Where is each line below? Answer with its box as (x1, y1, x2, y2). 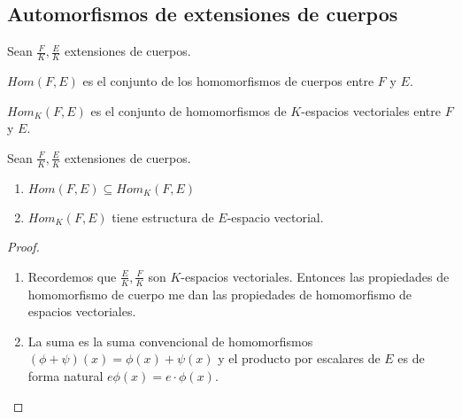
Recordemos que (27, 267, 117, 285)
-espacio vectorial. (227, 207, 324, 226)
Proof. (7, 237, 40, 256)
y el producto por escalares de (218, 349, 381, 368)
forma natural (27, 367, 104, 385)
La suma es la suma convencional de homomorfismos (27, 331, 313, 350)
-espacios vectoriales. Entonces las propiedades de (181, 267, 450, 285)
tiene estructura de (112, 207, 214, 226)
